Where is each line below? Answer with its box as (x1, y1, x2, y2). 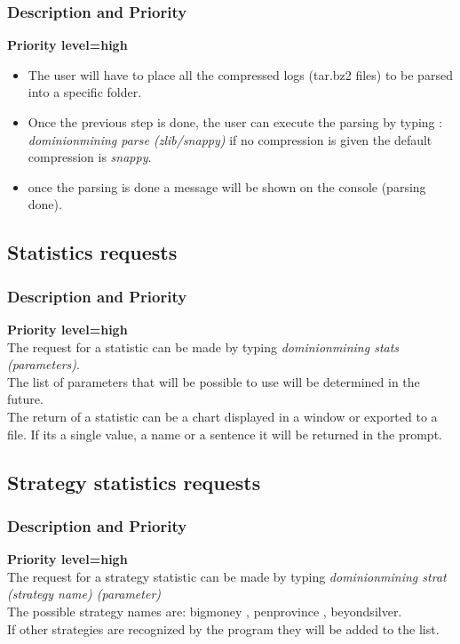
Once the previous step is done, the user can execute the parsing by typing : (28, 113, 443, 131)
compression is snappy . (28, 148, 152, 166)
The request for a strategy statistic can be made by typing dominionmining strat (7, 567, 447, 585)
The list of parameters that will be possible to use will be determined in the (7, 372, 420, 390)
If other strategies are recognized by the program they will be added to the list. (7, 619, 440, 638)
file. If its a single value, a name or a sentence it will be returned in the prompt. (7, 424, 442, 443)
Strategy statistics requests (7, 468, 261, 495)
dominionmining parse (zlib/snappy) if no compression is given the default (28, 130, 432, 149)
